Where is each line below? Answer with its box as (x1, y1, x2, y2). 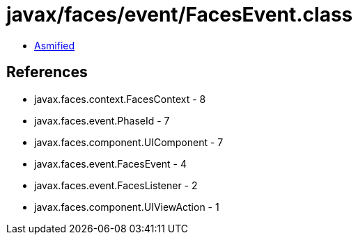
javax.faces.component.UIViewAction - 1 (34, 200, 219, 213)
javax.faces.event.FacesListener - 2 (34, 179, 198, 191)
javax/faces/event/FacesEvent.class (6, 3, 353, 26)
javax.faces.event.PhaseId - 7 (34, 114, 170, 127)
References (6, 63, 88, 81)
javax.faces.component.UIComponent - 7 (34, 136, 224, 148)
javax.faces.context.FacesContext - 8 (34, 93, 206, 105)
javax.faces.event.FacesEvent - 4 (34, 157, 187, 170)
